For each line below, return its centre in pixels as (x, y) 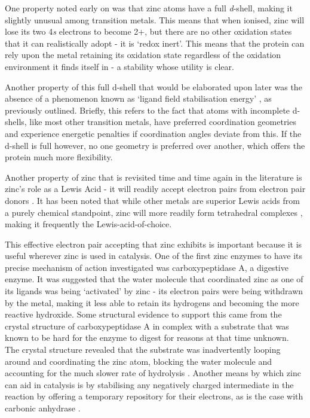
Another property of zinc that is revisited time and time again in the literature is (154, 177)
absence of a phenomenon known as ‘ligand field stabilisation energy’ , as (138, 98)
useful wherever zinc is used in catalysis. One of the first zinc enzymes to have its (154, 256)
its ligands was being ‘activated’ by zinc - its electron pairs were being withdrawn (154, 291)
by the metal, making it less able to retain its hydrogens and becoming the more (152, 302)
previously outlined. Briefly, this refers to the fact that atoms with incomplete (148, 110)
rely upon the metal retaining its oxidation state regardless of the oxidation (143, 55)
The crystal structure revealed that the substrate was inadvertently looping (143, 350)
